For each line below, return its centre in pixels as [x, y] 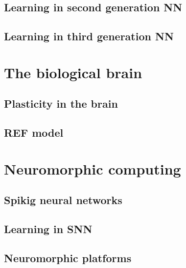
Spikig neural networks [63, 200]
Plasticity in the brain [61, 104]
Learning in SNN [48, 229]
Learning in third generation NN [89, 36]
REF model [34, 133]
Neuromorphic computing [93, 168]
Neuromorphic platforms [68, 257]
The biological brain [73, 72]
